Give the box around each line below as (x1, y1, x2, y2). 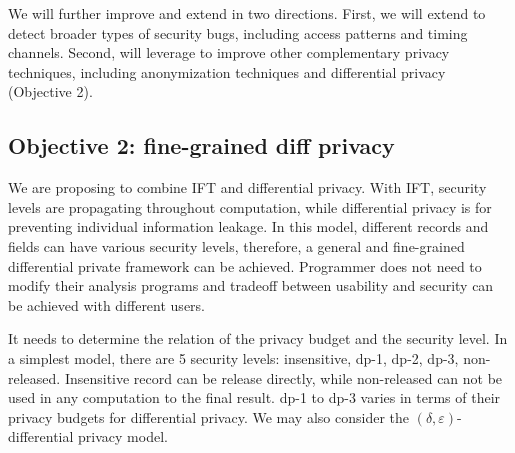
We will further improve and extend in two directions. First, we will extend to (8, 3, 486, 23)
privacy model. (78, 426, 168, 447)
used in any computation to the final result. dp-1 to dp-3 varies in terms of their (8, 387, 501, 408)
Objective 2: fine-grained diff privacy (8, 130, 395, 161)
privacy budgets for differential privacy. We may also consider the (8, 406, 409, 427)
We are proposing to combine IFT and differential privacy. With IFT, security (8, 177, 487, 198)
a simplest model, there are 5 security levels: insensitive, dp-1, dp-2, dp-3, (8, 347, 459, 368)
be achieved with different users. (8, 294, 205, 315)
